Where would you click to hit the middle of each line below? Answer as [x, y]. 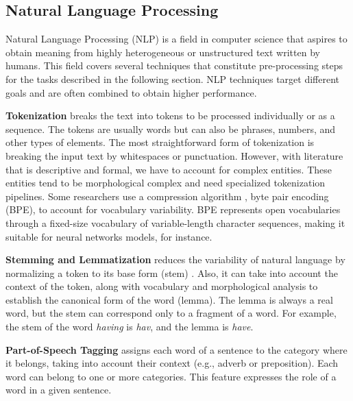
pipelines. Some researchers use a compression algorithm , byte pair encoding [167, 196]
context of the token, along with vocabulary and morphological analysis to [162, 286]
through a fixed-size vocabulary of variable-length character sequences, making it [175, 222]
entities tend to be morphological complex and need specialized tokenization [166, 183]
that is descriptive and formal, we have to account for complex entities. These [169, 169]
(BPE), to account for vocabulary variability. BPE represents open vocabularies [173, 209]
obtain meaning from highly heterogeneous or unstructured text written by [163, 52]
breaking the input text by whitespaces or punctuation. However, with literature [174, 155]
